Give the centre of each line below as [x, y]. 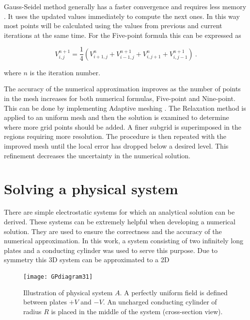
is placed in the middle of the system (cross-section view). [137, 311]
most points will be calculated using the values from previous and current [113, 25]
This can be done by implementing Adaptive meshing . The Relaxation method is [125, 108]
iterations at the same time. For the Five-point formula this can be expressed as [123, 35]
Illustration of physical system [68, 292]
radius [32, 311]
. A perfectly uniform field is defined [174, 292]
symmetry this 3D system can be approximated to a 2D [87, 260]
